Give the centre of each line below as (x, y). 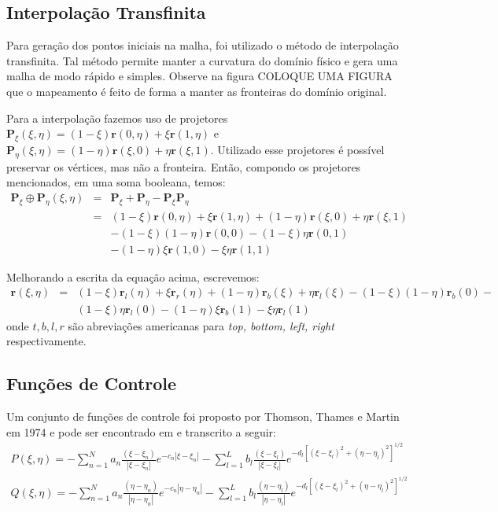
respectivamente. (46, 341)
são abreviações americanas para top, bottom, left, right (201, 325)
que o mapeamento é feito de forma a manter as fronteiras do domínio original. (197, 91)
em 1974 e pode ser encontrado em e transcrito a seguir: (141, 431)
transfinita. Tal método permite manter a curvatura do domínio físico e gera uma (202, 60)
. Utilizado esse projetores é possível (297, 149)
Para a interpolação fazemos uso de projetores (117, 118)
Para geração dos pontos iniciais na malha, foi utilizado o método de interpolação (203, 45)
